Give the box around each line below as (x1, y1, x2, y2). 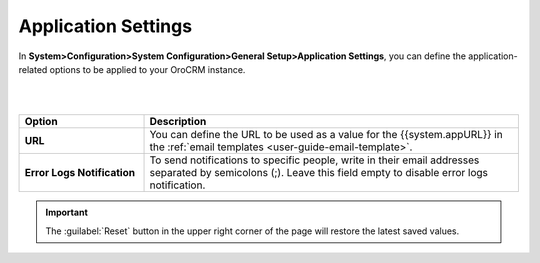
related (18, 63, 48, 75)
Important (45, 206, 89, 219)
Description (149, 115, 207, 129)
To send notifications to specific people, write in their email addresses (149, 153, 480, 167)
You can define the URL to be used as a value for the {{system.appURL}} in (149, 128, 504, 142)
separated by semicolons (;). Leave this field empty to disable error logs (149, 166, 489, 180)
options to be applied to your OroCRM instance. (49, 63, 246, 75)
